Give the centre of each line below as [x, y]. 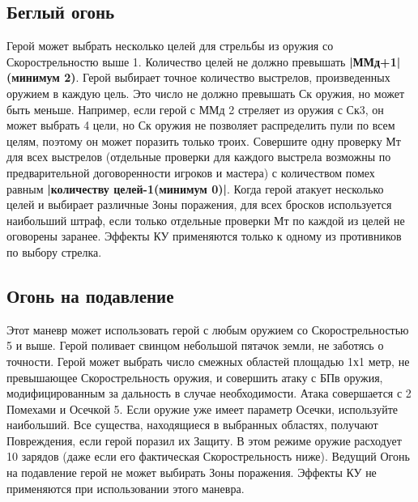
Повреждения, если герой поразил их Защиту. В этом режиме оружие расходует [204, 440]
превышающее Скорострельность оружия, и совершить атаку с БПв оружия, [195, 377]
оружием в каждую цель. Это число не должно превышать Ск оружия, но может [206, 93]
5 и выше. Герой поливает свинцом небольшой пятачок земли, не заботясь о [195, 345]
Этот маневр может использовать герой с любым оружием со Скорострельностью [208, 329]
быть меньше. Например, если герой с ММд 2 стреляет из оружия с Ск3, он [195, 109]
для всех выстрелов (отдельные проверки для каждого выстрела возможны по [199, 157]
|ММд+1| [375, 61]
